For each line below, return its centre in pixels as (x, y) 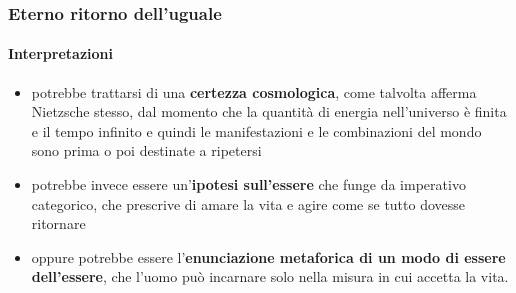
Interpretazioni (60, 53)
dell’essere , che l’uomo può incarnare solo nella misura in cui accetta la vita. (270, 276)
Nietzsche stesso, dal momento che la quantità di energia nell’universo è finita (269, 111)
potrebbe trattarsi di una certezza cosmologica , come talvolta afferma (254, 91)
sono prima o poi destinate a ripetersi (146, 150)
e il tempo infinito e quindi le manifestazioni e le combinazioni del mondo (256, 130)
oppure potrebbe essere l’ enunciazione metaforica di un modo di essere (268, 256)
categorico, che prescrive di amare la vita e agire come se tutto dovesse (248, 203)
